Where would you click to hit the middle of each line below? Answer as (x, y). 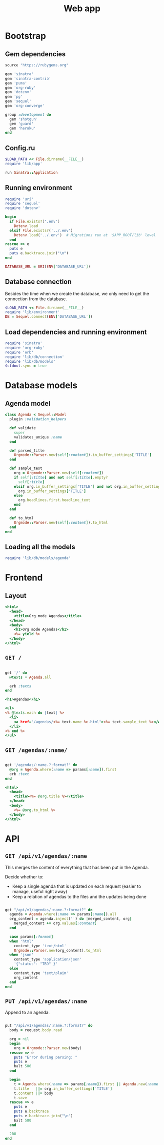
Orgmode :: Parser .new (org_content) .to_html (58, 950)
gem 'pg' (14, 97)
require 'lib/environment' (32, 312)
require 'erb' (20, 352)
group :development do (28, 114)
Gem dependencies (35, 54)
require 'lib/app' (24, 164)
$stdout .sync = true (26, 366)
